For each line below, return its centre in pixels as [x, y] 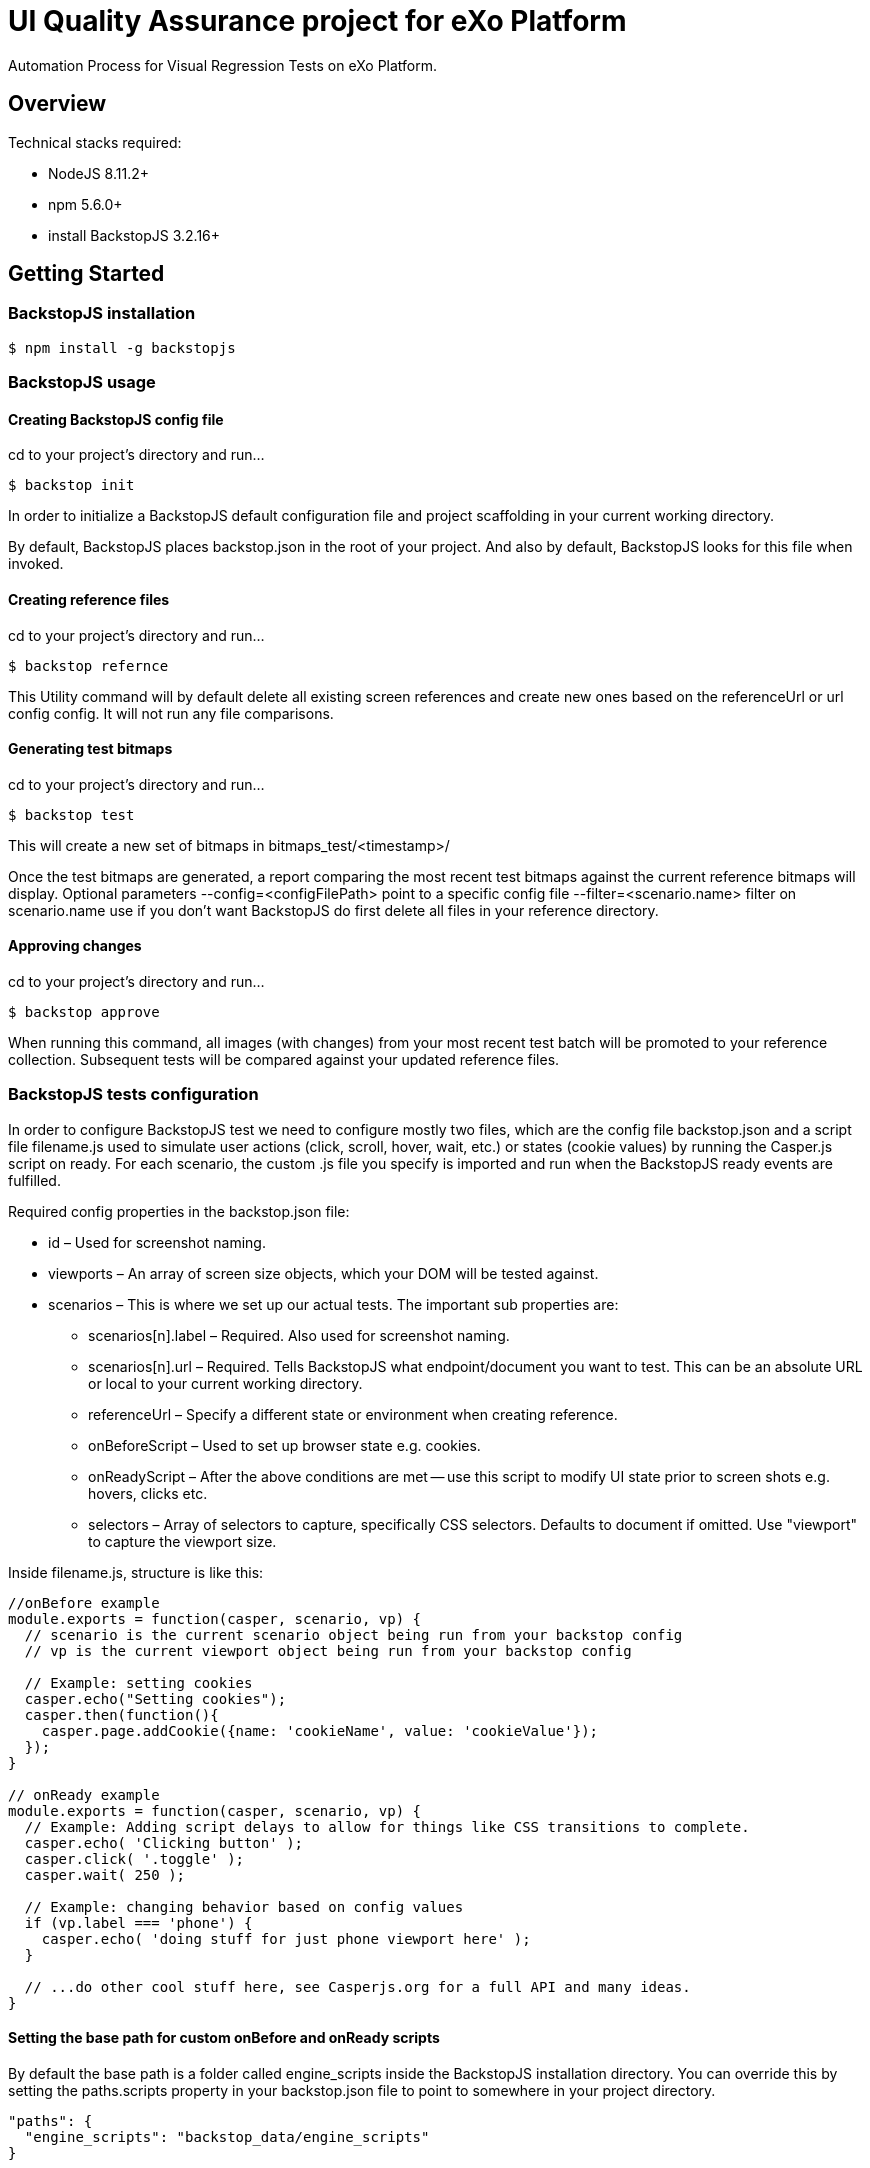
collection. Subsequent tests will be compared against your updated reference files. [284, 1060]
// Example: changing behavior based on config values [244, 1906]
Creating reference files [89, 600]
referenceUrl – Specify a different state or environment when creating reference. [353, 1414]
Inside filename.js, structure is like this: [136, 1572]
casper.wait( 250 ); [105, 1874]
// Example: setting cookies [138, 1682]
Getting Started [86, 274]
